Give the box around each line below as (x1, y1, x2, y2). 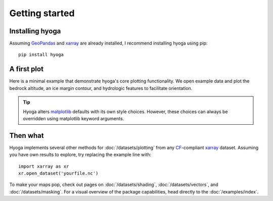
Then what (9, 131, 44, 140)
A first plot (9, 65, 44, 73)
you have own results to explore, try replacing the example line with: (9, 152, 152, 158)
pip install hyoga (18, 52, 64, 58)
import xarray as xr (18, 163, 69, 169)
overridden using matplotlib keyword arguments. (23, 115, 124, 121)
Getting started (9, 8, 75, 19)
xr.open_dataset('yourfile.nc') (18, 171, 99, 176)
